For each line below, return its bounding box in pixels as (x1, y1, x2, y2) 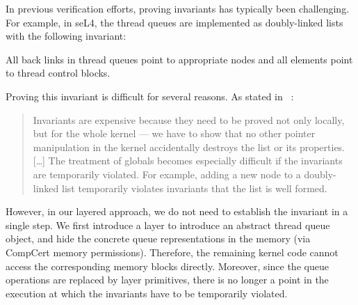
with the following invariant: (6, 29, 127, 43)
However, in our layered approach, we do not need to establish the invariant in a (6, 204, 348, 219)
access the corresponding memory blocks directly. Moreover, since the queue (6, 258, 329, 273)
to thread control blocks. (6, 65, 111, 80)
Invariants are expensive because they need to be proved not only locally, (33, 112, 345, 127)
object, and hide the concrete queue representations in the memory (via (6, 231, 311, 246)
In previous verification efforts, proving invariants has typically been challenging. (6, 1, 350, 15)
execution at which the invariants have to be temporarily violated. (6, 286, 288, 300)
